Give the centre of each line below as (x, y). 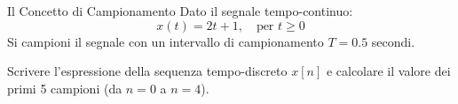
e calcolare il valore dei (388, 71)
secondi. (393, 41)
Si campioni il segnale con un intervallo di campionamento (166, 41)
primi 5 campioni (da (65, 88)
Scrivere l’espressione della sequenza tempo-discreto (147, 71)
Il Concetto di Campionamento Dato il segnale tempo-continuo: (180, 11)
